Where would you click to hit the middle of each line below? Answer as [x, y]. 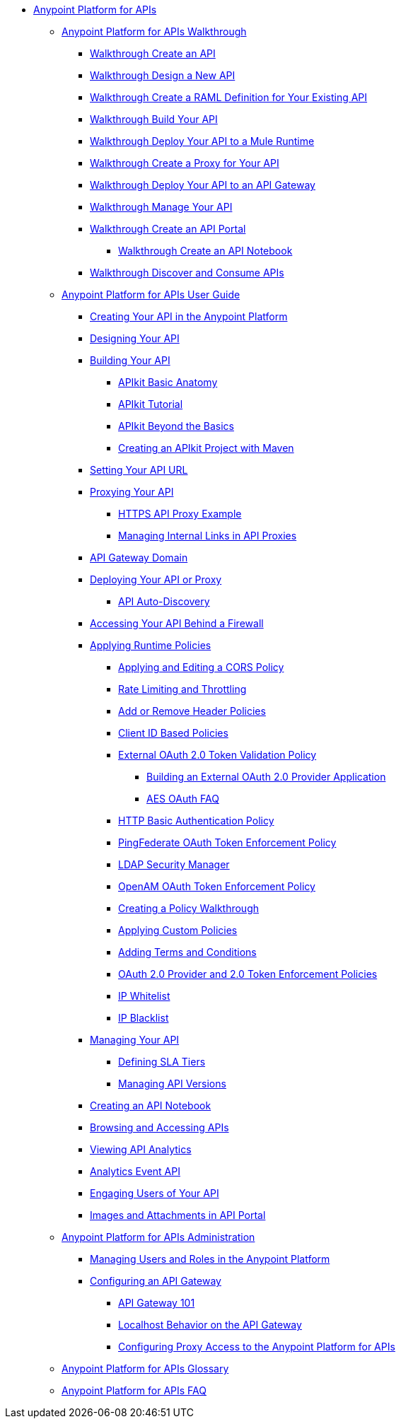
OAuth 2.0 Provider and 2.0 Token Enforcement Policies [248, 974]
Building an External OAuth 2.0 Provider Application [266, 777]
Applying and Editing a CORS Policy [201, 667]
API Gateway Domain [139, 558]
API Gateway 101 [157, 1303]
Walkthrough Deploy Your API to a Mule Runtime [202, 141]
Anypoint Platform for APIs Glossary [145, 1368]
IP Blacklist [144, 1018]
